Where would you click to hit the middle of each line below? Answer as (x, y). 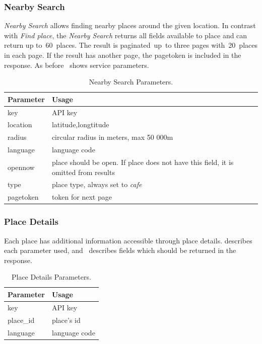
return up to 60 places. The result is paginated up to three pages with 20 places (131, 45)
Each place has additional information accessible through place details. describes (128, 240)
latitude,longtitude (80, 124)
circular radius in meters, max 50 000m (112, 137)
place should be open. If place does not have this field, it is (143, 162)
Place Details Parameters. (51, 277)
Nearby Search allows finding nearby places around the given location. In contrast (130, 25)
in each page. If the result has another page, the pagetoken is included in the (123, 55)
